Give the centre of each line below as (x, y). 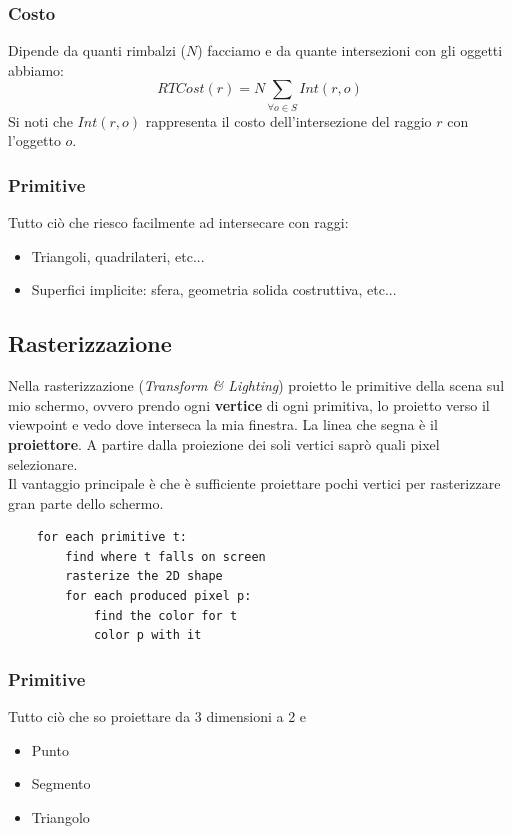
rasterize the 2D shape (144, 576)
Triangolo (60, 816)
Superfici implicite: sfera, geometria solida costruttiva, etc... (214, 289)
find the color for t (165, 615)
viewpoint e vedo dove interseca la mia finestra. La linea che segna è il (223, 424)
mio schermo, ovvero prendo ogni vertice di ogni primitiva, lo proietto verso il (249, 404)
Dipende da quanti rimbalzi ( (97, 50)
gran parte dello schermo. (86, 502)
